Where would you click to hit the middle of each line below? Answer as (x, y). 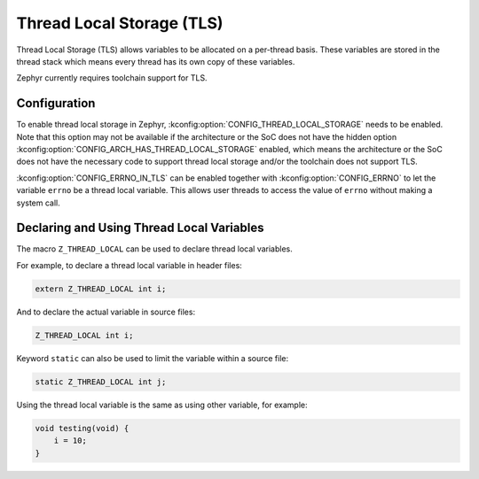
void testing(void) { (82, 428)
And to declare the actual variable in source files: (106, 312)
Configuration (56, 103)
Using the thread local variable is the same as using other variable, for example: (162, 405)
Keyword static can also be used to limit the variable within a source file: (153, 358)
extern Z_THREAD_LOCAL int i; (101, 289)
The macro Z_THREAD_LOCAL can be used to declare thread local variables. (154, 249)
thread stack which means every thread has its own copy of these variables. (156, 61)
